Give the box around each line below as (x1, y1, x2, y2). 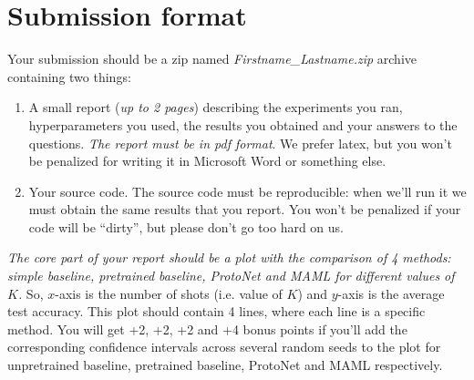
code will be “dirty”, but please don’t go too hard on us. (28, 217, 344, 236)
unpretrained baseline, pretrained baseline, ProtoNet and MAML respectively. (7, 355, 443, 375)
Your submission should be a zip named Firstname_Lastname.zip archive (7, 49, 417, 68)
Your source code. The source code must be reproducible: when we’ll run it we (28, 181, 467, 200)
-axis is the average (337, 283, 445, 303)
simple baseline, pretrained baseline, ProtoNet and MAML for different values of (7, 266, 455, 285)
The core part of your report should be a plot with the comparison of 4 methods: (7, 248, 451, 267)
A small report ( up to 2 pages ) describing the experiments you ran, (28, 98, 403, 117)
